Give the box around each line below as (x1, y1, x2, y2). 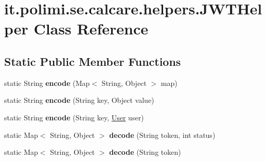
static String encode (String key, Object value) (4, 95, 154, 105)
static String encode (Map (4, 77, 90, 88)
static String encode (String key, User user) (4, 112, 144, 122)
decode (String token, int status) (109, 129, 216, 140)
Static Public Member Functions (4, 53, 181, 69)
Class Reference (33, 18, 149, 39)
